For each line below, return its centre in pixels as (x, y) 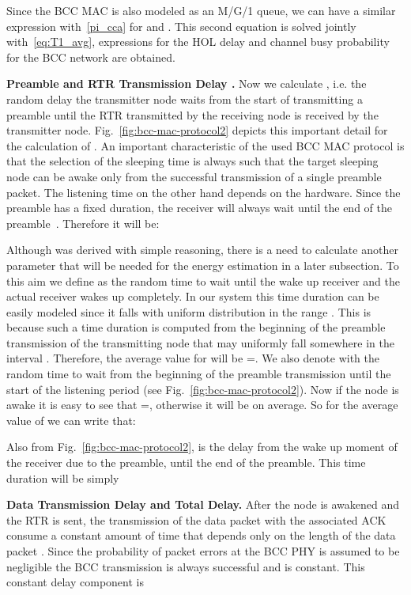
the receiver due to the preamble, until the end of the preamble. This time (186, 462)
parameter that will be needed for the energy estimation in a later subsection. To (203, 265)
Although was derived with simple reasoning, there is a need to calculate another (202, 250)
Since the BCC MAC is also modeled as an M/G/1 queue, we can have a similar (201, 10)
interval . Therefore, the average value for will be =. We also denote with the (193, 358)
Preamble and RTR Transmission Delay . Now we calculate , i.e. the (187, 83)
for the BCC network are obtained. (91, 57)
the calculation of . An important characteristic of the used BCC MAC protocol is (205, 145)
